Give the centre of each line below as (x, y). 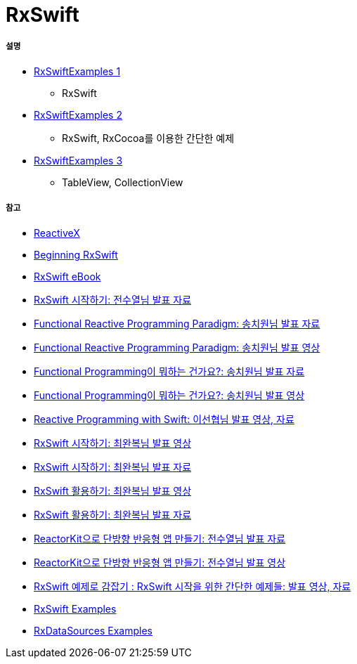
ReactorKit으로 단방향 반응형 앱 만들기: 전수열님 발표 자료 (160, 538)
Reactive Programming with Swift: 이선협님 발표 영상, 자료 (164, 419)
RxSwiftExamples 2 (78, 115)
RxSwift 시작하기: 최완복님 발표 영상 (113, 443)
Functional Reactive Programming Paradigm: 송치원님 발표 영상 (177, 347)
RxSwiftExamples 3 (78, 160)
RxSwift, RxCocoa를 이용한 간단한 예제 (148, 138)
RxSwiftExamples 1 (77, 71)
